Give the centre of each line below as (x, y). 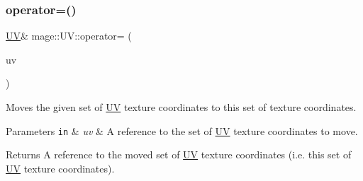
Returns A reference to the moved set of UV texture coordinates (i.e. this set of (179, 154)
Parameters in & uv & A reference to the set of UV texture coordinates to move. (182, 130)
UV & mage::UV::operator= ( (69, 36)
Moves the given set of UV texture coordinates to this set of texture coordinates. (181, 107)
